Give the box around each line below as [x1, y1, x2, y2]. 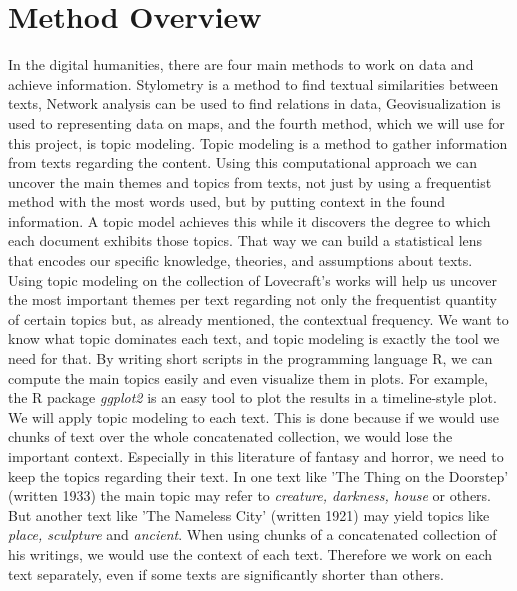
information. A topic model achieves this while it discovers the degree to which [8, 210, 491, 231]
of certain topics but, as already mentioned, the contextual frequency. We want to [8, 308, 509, 329]
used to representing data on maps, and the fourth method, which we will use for [8, 112, 505, 133]
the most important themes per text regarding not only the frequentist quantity [8, 289, 497, 310]
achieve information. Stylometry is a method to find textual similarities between [8, 73, 499, 94]
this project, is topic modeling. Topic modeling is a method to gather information [8, 132, 508, 153]
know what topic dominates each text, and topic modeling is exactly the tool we [8, 328, 500, 349]
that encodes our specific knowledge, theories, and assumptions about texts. [8, 250, 473, 271]
